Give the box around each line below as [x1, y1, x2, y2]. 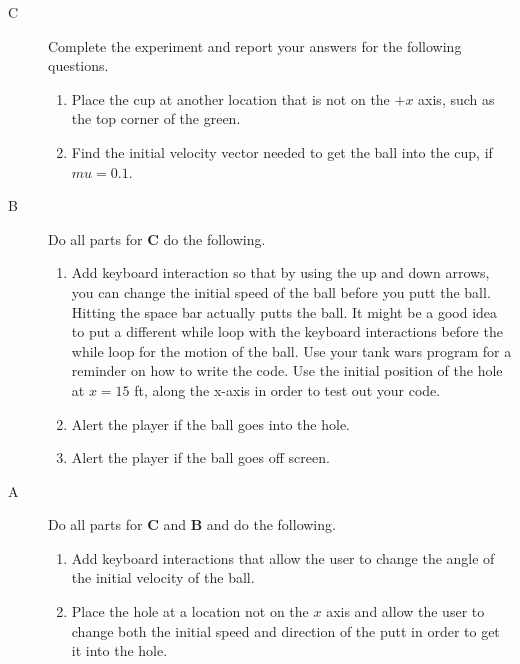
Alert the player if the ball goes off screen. [71, 447, 330, 468]
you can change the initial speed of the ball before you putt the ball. [71, 281, 491, 302]
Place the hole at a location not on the [71, 601, 309, 622]
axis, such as [418, 88, 495, 109]
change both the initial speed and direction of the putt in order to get [71, 620, 500, 641]
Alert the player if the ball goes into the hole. [71, 413, 351, 434]
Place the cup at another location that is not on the [71, 88, 390, 109]
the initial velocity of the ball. [71, 567, 255, 588]
